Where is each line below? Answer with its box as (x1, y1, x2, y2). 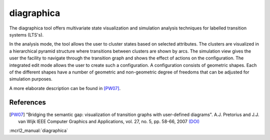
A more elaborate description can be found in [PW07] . (9, 85, 121, 91)
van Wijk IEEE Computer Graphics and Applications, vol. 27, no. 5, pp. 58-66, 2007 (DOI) (18, 118, 200, 124)
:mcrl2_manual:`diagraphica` (9, 127, 68, 133)
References (9, 98, 46, 107)
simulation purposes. (9, 76, 52, 82)
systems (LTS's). (9, 31, 44, 37)
